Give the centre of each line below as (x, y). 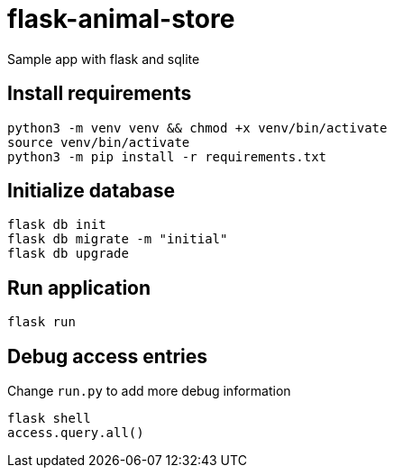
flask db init (57, 225)
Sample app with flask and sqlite (104, 59)
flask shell (49, 419)
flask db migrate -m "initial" (118, 239)
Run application (79, 288)
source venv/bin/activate (99, 142)
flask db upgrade (68, 254)
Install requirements (100, 94)
